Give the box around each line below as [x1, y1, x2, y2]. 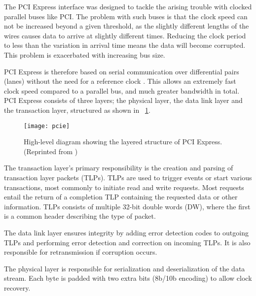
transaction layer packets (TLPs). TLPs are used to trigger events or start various [4, 172, 252, 182]
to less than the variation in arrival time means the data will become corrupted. [4, 40, 246, 50]
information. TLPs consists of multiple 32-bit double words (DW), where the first [4, 201, 251, 211]
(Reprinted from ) [24, 146, 78, 156]
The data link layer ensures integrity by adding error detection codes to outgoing [4, 227, 249, 237]
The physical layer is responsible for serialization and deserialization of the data [4, 263, 245, 273]
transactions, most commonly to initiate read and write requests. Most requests [4, 182, 244, 192]
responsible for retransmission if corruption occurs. [4, 247, 157, 257]
